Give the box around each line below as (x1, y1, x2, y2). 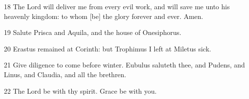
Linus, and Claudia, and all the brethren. (4, 69, 127, 79)
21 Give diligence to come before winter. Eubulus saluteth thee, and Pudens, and (4, 60, 245, 70)
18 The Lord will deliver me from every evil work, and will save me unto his (4, 1, 230, 11)
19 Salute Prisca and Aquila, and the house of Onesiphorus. (4, 27, 182, 37)
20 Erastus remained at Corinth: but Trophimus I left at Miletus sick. (4, 43, 211, 53)
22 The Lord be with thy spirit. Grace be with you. (4, 85, 157, 96)
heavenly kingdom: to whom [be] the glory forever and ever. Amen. (4, 11, 203, 21)
